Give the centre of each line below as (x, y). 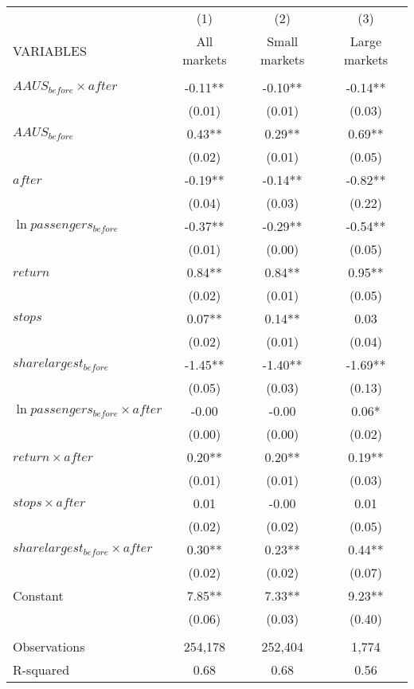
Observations (49, 646)
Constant (38, 595)
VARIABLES (50, 50)
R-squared (41, 669)
